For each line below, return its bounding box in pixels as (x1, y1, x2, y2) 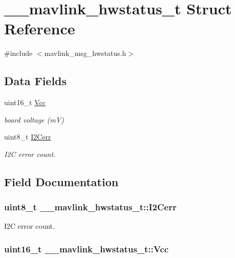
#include (4, 48, 33, 58)
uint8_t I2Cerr (4, 131, 51, 142)
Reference (4, 18, 75, 39)
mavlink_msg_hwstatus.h (44, 48, 126, 58)
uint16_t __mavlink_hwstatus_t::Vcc (4, 243, 169, 255)
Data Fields (4, 73, 67, 89)
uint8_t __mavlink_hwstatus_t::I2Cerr (4, 201, 177, 213)
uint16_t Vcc (4, 97, 46, 108)
